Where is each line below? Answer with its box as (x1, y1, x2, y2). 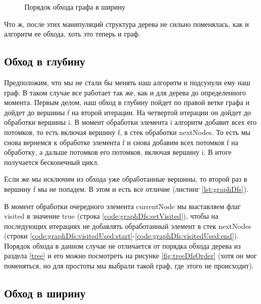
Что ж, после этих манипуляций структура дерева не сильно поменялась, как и (4, 18, 249, 29)
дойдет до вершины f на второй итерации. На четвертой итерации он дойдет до (4, 107, 251, 117)
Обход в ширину (4, 285, 85, 301)
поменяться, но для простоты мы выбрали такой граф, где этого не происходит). (4, 260, 254, 271)
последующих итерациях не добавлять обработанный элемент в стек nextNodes (4, 220, 251, 231)
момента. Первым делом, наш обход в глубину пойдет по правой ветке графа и (4, 97, 250, 108)
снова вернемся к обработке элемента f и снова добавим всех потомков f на (4, 137, 239, 147)
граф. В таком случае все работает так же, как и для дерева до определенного (4, 87, 246, 97)
